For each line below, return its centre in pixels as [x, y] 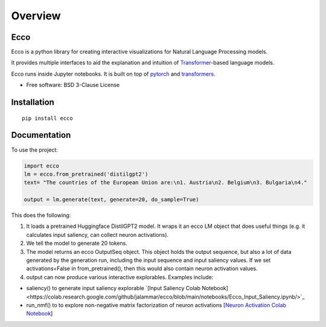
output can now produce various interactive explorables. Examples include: [120, 277]
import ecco [42, 166]
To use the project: [35, 150]
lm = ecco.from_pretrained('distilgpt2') [86, 174]
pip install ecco [47, 118]
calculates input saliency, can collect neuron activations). [97, 235]
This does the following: [41, 215]
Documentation [41, 135]
